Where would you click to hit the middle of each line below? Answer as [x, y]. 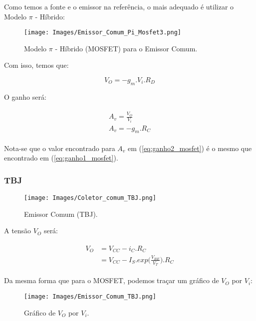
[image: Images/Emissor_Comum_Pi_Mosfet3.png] [103, 33]
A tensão [18, 231]
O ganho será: [25, 96]
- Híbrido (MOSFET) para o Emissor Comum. [126, 48]
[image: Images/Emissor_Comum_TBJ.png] [90, 296]
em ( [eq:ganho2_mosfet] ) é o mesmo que [190, 148]
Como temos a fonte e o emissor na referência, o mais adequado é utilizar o [119, 6]
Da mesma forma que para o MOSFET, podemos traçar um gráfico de [112, 280]
